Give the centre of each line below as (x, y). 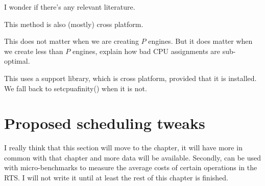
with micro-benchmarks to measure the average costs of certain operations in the (131, 167)
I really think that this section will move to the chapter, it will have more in (123, 148)
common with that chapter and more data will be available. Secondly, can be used (132, 157)
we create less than (34, 51)
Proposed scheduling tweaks (105, 123)
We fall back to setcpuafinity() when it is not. (76, 88)
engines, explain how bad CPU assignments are (146, 51)
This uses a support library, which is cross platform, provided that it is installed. (130, 78)
